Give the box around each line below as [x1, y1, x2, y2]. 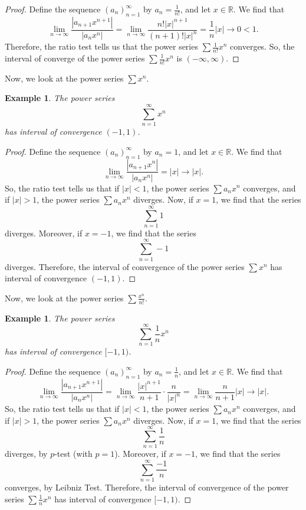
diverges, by [5, 447, 48, 460]
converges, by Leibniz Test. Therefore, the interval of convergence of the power [5, 481, 289, 493]
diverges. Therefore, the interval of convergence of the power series [5, 260, 245, 272]
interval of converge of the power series [5, 52, 145, 64]
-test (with [54, 447, 93, 460]
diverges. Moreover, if [5, 226, 83, 239]
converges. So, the [230, 40, 295, 53]
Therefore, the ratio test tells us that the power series [5, 40, 198, 53]
